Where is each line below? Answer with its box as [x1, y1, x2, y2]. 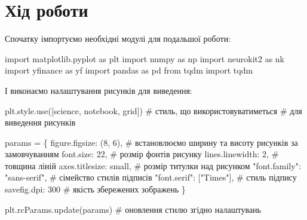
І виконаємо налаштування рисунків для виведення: [5, 84, 192, 96]
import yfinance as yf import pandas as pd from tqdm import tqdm [5, 64, 253, 77]
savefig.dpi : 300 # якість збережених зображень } [5, 183, 186, 195]
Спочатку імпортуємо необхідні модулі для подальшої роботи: [5, 32, 231, 45]
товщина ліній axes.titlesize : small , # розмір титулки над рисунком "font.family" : [5, 159, 301, 172]
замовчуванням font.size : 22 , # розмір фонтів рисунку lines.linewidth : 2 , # [5, 148, 279, 160]
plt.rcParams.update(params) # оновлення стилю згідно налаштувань [5, 203, 261, 215]
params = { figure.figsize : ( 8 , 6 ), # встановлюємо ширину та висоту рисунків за [5, 136, 298, 148]
